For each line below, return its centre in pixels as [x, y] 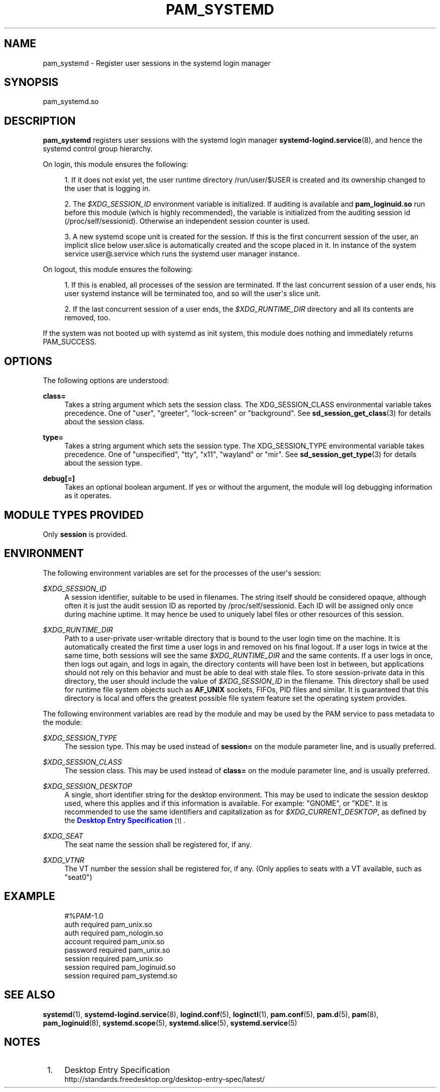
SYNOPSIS [31, 82]
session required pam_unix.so [114, 958]
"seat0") [78, 877]
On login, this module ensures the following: [116, 164]
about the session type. [103, 463]
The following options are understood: [106, 381]
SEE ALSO [30, 995]
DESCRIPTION [40, 121]
